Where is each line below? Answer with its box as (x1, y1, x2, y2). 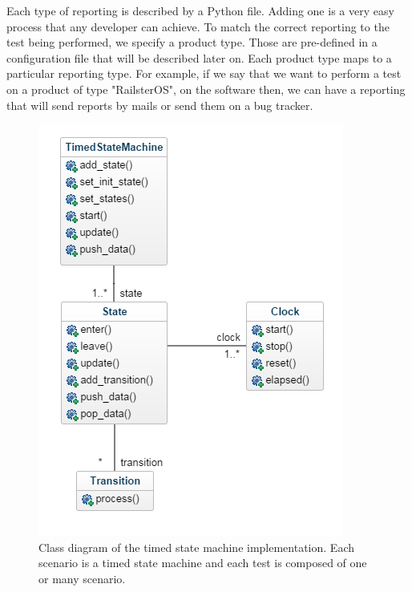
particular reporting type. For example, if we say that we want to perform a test (6, 65, 402, 82)
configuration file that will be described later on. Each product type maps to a (6, 49, 392, 66)
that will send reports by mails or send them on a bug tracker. (6, 96, 313, 113)
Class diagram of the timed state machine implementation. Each (38, 538, 354, 555)
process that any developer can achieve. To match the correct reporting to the (6, 18, 390, 34)
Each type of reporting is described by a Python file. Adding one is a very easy (6, 2, 394, 18)
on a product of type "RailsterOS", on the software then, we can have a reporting (6, 80, 406, 97)
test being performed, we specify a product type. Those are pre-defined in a (6, 34, 378, 51)
